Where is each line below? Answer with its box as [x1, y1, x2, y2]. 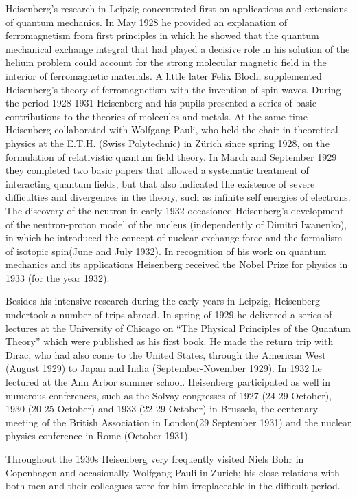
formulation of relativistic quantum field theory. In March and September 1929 [5, 149, 337, 164]
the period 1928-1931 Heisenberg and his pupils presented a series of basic [5, 96, 316, 110]
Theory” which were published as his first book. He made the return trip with [5, 334, 334, 349]
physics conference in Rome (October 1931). [5, 428, 191, 443]
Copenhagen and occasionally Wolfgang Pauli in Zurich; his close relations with [5, 465, 340, 479]
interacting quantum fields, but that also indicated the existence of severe [5, 176, 315, 190]
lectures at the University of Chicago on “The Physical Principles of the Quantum [5, 320, 351, 335]
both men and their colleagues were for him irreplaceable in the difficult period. [5, 478, 341, 493]
